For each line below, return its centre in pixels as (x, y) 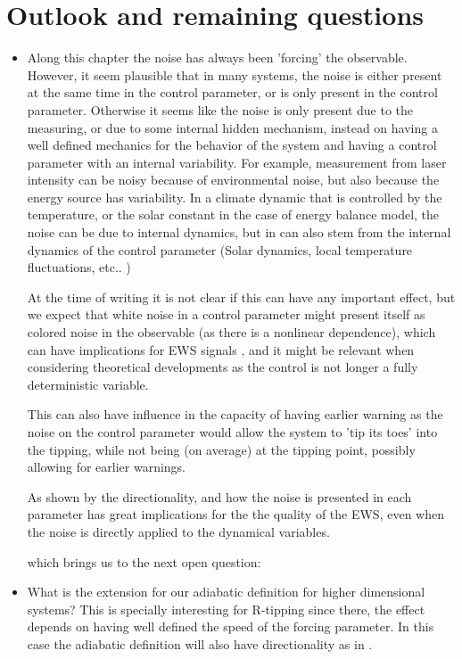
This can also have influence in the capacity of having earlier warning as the (235, 414)
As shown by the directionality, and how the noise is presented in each (219, 496)
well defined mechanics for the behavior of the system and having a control (232, 145)
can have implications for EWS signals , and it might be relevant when (221, 349)
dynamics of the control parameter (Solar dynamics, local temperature (220, 249)
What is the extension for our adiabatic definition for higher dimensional (226, 592)
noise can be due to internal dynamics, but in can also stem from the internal (239, 232)
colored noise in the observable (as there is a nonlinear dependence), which (231, 332)
